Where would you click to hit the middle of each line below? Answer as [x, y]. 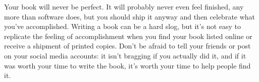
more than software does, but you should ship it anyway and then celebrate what [130, 16]
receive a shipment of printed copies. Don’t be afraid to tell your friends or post [127, 46]
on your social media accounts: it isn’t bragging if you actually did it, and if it [125, 55]
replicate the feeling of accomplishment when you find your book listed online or [128, 36]
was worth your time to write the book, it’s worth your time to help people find [127, 65]
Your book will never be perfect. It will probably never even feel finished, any [124, 6]
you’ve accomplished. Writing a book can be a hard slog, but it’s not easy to [123, 26]
